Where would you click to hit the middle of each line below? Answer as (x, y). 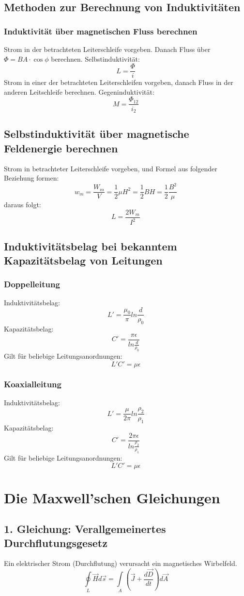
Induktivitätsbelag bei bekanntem (91, 246)
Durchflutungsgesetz (56, 543)
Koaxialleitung (33, 384)
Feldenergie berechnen (61, 148)
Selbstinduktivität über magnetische (97, 134)
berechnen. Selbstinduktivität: (95, 58)
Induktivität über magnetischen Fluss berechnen (101, 31)
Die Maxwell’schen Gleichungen (112, 498)
